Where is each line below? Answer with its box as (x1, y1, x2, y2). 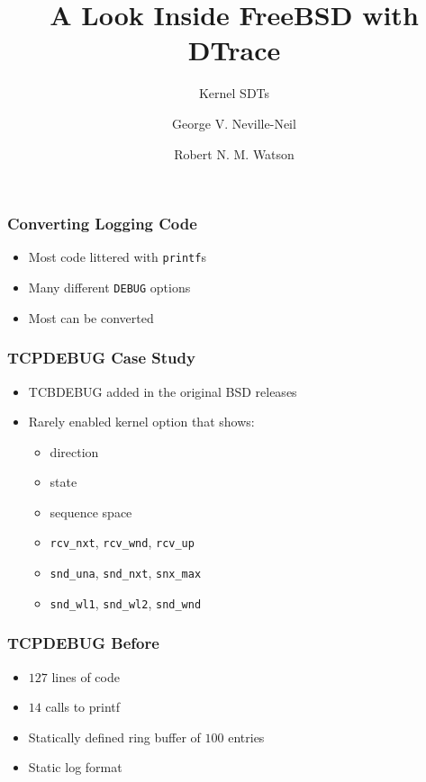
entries (228, 727, 265, 746)
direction (50, 442, 99, 461)
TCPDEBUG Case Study (7, 346, 195, 369)
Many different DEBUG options (28, 278, 191, 297)
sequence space (50, 502, 132, 521)
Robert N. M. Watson (174, 144, 295, 163)
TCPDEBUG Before (7, 632, 159, 654)
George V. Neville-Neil (172, 113, 296, 132)
